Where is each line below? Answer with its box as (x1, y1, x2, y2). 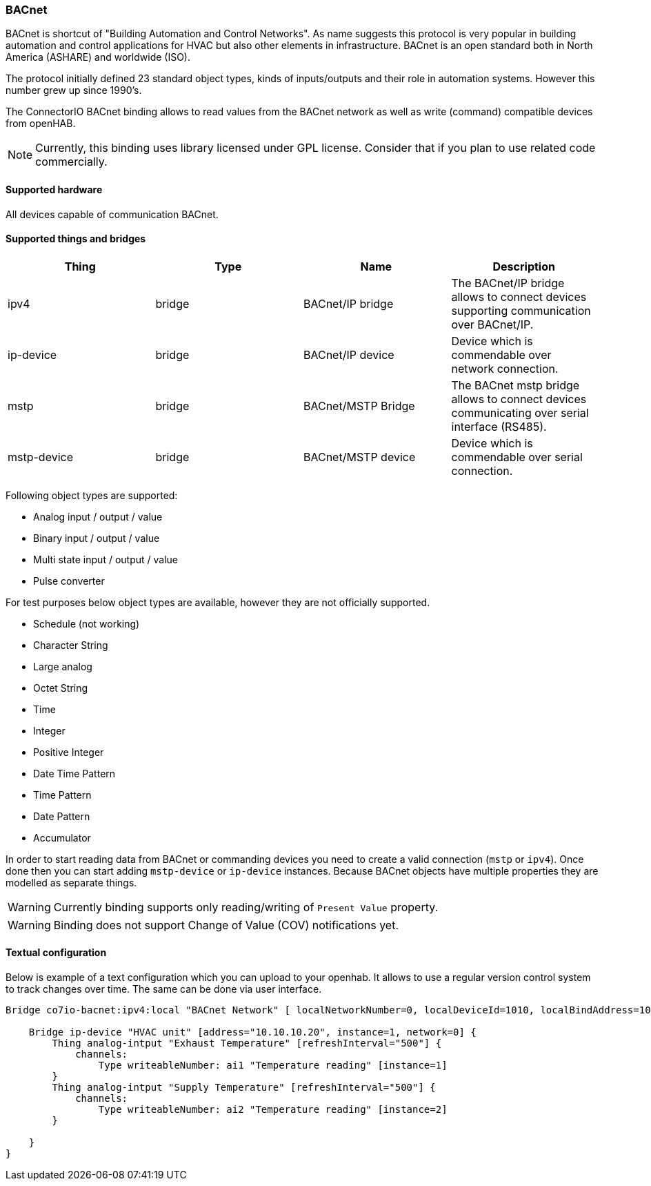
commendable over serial (451, 449, 583, 464)
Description (492, 259, 555, 273)
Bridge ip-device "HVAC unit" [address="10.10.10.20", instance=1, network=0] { (28, 1027, 477, 1038)
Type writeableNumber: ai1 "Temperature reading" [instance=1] (98, 1060, 448, 1071)
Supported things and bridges (6, 233, 146, 245)
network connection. (451, 361, 559, 376)
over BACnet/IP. (451, 317, 534, 331)
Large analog (33, 660, 92, 672)
